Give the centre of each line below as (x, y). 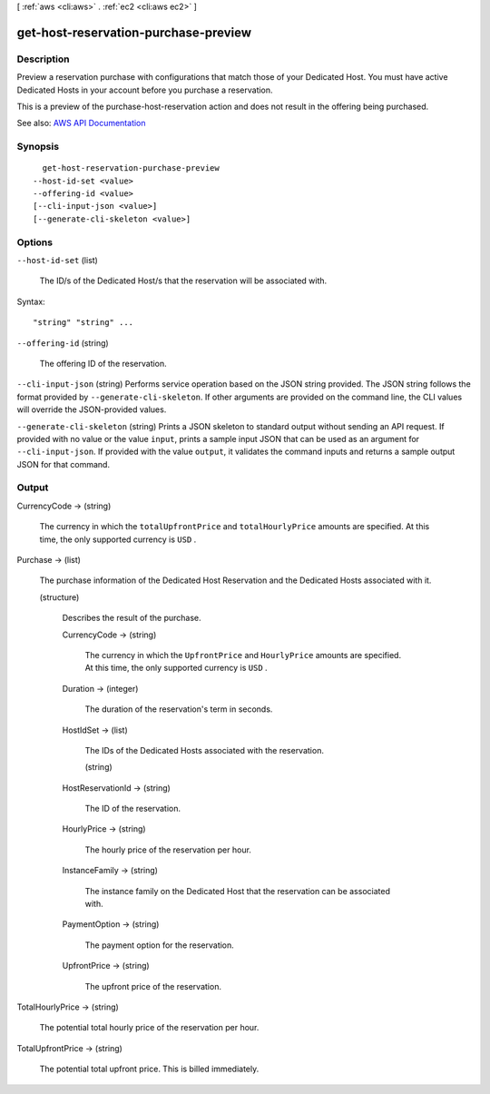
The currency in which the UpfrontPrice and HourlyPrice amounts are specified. (243, 655)
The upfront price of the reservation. (153, 986)
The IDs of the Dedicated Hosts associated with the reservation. (204, 750)
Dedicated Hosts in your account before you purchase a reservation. (145, 90)
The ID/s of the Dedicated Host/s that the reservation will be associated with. (183, 281)
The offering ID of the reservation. (103, 363)
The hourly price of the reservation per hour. (168, 850)
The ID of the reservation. (133, 809)
